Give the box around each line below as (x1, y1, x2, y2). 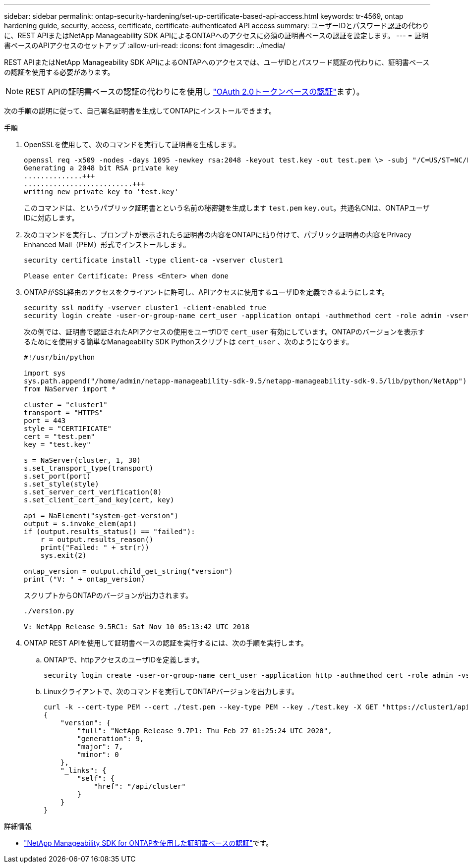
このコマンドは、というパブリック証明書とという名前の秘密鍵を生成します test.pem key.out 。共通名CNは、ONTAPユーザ (24, 204, 430, 212)
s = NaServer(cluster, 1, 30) (24, 456, 141, 464)
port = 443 (24, 417, 66, 425)
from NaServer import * (24, 385, 116, 393)
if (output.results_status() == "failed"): (24, 528, 195, 536)
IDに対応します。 (24, 214, 79, 222)
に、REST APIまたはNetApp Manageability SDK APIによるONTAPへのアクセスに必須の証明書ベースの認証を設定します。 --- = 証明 (4, 31, 428, 40)
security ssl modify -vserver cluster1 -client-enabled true (24, 304, 266, 312)
